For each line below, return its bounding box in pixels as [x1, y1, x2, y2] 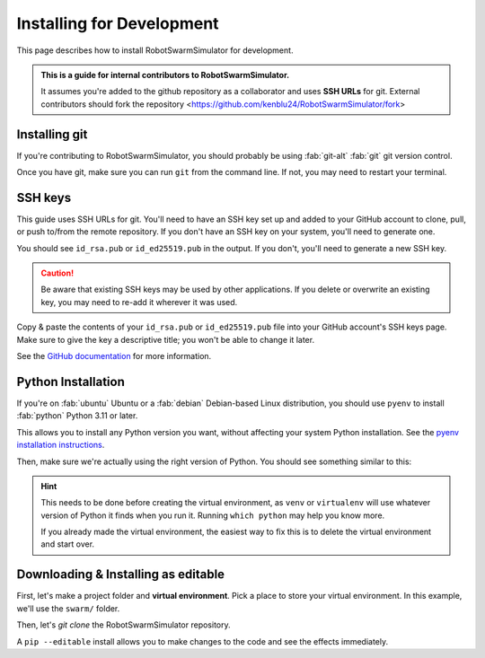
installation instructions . [16, 440, 105, 451]
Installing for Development [16, 13, 219, 33]
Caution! [40, 268, 75, 278]
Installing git [16, 127, 88, 142]
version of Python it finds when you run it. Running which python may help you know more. [40, 510, 385, 521]
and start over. [40, 539, 94, 549]
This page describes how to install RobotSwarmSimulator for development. [16, 45, 294, 56]
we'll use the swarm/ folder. [16, 602, 120, 614]
